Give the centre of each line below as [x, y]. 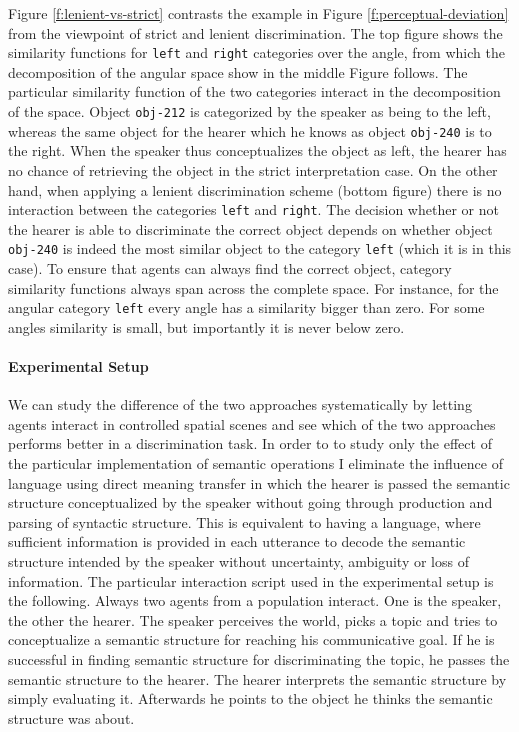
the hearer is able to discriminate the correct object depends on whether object [250, 228]
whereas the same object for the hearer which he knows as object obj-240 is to [250, 130]
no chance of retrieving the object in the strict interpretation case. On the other [253, 169]
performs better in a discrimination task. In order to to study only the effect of [250, 443]
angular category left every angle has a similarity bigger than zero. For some [246, 307]
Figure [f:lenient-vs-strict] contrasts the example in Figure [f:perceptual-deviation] [258, 13]
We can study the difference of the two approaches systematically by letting [240, 404]
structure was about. [71, 717]
